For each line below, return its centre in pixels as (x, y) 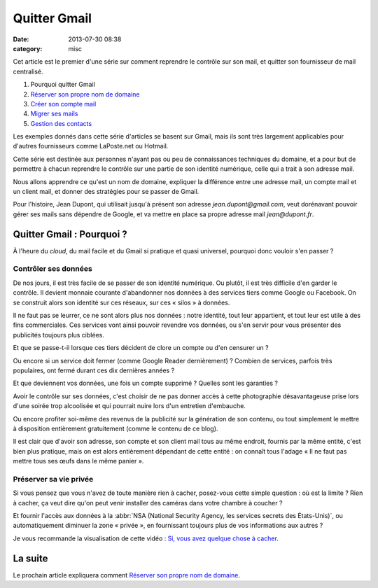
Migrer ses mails (54, 114)
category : (28, 48)
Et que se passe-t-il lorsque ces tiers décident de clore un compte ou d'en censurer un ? (141, 348)
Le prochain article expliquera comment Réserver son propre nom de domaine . (127, 575)
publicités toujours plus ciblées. (58, 335)
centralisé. (28, 71)
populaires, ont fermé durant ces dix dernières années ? (94, 370)
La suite (30, 558)
